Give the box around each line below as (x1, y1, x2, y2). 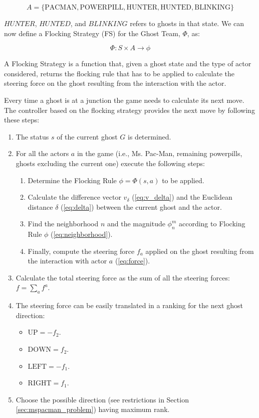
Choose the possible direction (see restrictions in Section (16, 394, 189, 404)
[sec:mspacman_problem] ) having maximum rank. (16, 404, 170, 414)
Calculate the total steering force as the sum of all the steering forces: (16, 272, 230, 283)
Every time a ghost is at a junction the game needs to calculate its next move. (4, 94, 244, 105)
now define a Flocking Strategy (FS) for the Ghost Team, (4, 28, 180, 38)
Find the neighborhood (28, 218, 99, 229)
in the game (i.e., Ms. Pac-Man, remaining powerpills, (77, 148, 242, 159)
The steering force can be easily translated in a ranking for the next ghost (16, 300, 243, 311)
